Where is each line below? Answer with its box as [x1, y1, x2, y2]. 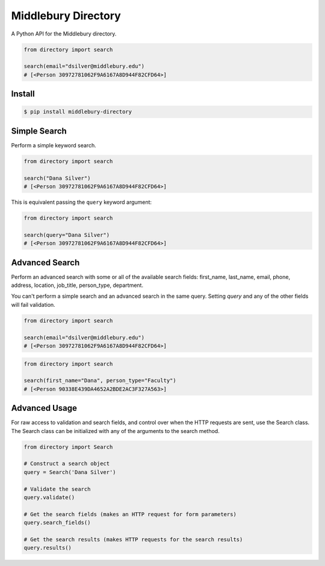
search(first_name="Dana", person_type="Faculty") [23, 377, 177, 384]
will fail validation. [11, 301, 55, 308]
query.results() [23, 544, 72, 552]
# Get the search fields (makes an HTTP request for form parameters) [23, 511, 237, 517]
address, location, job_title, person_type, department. [11, 281, 144, 289]
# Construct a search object [23, 460, 110, 467]
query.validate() [23, 494, 75, 500]
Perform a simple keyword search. [11, 141, 96, 149]
